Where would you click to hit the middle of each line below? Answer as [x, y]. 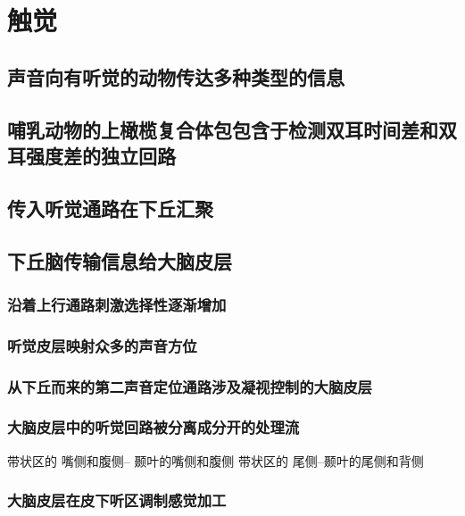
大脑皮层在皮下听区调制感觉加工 [117, 500]
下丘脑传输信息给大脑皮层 [120, 260]
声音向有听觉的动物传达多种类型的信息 [176, 76]
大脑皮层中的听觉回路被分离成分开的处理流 [154, 427]
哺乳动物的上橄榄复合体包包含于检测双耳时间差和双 [232, 129]
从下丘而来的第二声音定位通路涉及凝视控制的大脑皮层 [190, 386]
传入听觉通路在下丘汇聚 [110, 208]
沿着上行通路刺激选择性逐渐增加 [117, 304]
